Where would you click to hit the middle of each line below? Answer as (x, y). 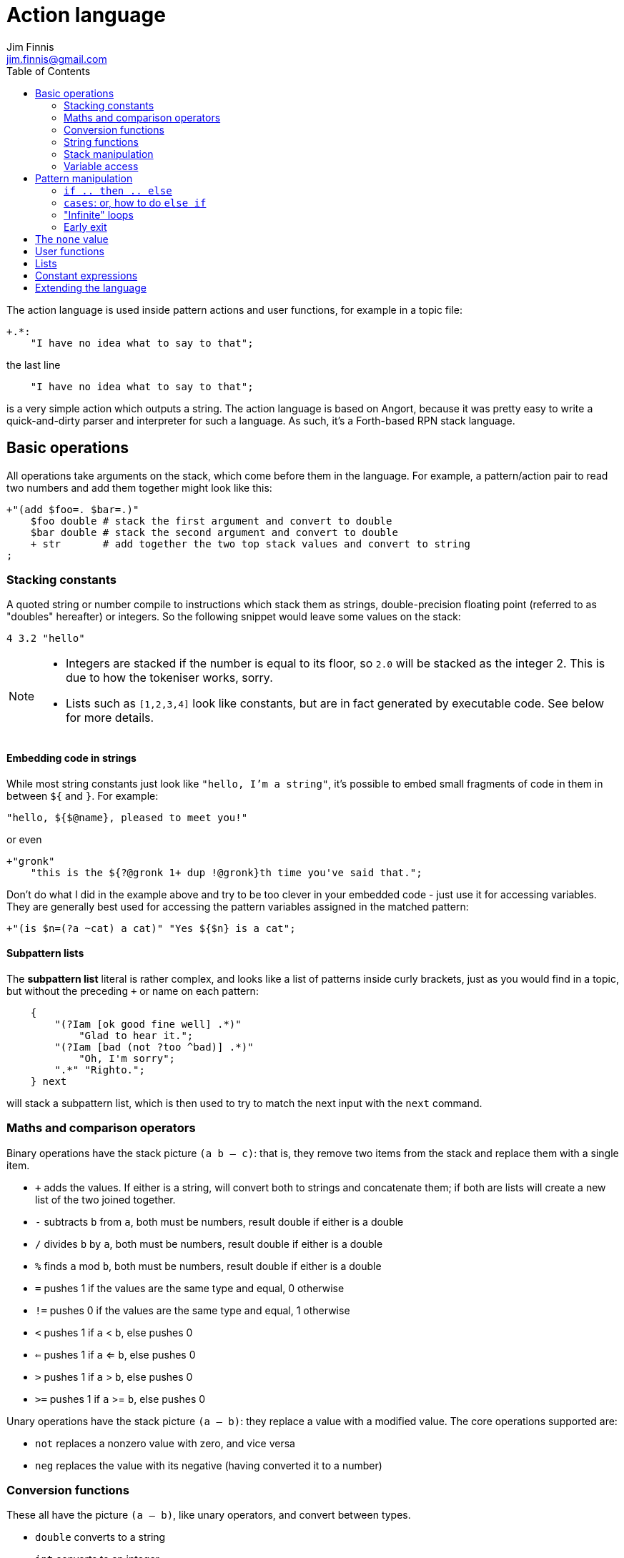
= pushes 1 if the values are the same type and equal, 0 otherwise (190, 1288)
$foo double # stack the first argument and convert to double (211, 521)
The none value (72, 239)
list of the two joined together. (105, 1199)
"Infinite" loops (99, 214)
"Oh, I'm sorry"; (127, 1058)
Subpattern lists (45, 953)
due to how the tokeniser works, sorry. (169, 678)
